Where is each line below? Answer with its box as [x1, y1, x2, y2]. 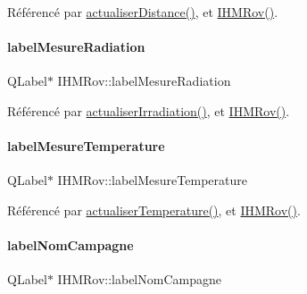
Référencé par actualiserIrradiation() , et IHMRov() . [7, 101, 290, 120]
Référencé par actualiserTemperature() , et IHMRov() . [7, 200, 301, 219]
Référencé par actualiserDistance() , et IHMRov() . [7, 3, 278, 21]
